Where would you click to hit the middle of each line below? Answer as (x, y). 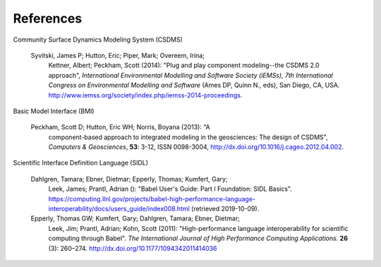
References (48, 18)
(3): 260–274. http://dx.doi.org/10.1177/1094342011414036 (133, 248)
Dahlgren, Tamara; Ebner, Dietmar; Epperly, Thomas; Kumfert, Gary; (129, 179)
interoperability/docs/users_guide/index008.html (119, 209)
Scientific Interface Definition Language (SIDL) (80, 163)
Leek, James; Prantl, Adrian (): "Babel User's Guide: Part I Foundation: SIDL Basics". (170, 189)
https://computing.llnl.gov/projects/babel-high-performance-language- (152, 198)
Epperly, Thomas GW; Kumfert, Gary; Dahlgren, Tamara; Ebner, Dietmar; (135, 218)
